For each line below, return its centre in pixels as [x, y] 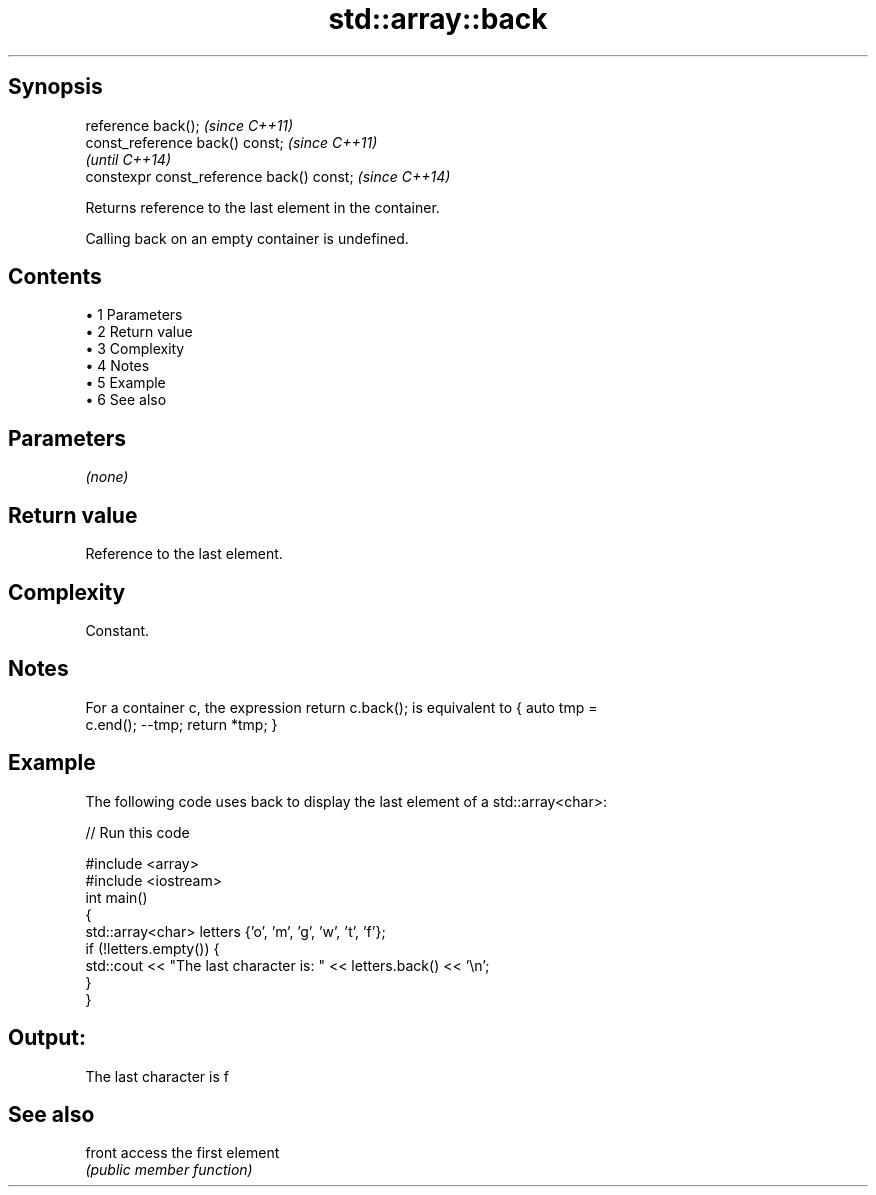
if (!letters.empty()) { [152, 948]
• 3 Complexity [135, 349]
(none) [107, 477]
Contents [55, 277]
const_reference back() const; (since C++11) [231, 142]
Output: [47, 1038]
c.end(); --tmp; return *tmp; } [181, 724]
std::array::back [438, 19]
